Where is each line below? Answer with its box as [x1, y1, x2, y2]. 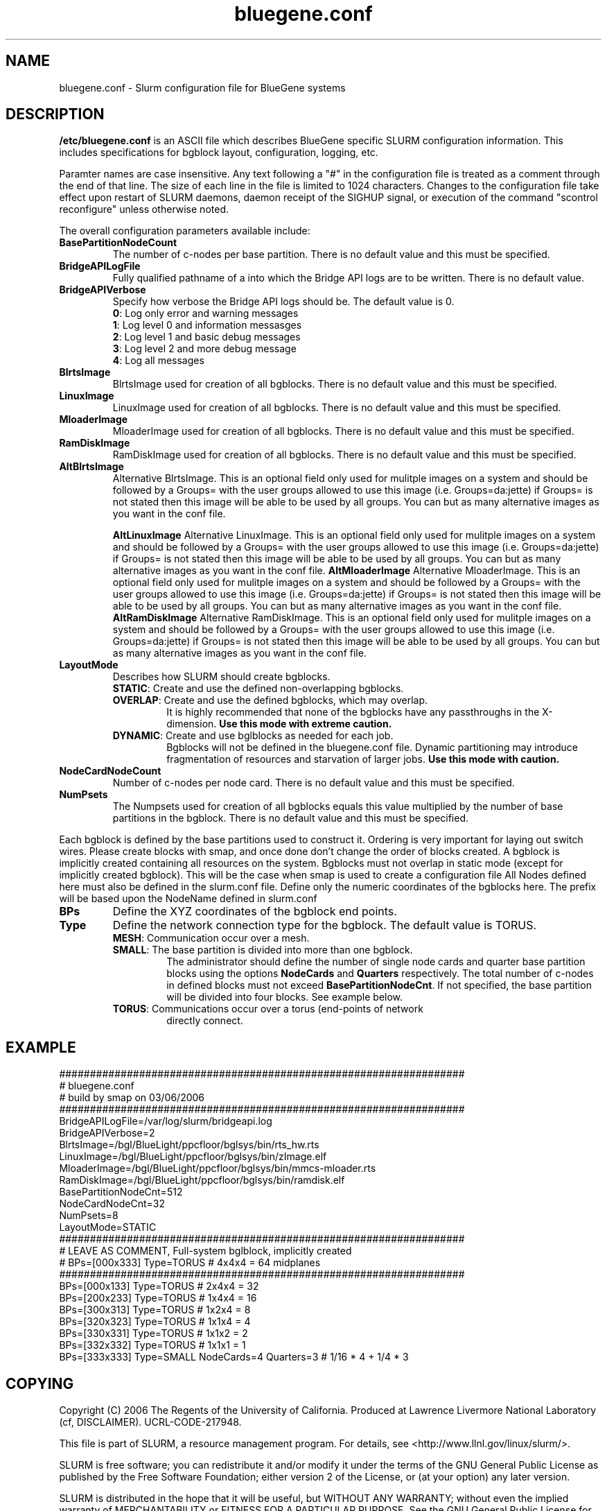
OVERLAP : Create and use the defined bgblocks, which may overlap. [112, 694, 428, 707]
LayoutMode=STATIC [59, 1221, 157, 1234]
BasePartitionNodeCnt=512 [59, 1186, 183, 1198]
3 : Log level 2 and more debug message [112, 343, 297, 355]
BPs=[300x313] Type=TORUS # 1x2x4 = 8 [59, 1304, 251, 1316]
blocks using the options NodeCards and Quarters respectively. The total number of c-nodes [166, 967, 594, 980]
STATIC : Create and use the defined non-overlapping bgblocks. [112, 682, 404, 695]
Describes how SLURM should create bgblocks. [112, 671, 331, 683]
